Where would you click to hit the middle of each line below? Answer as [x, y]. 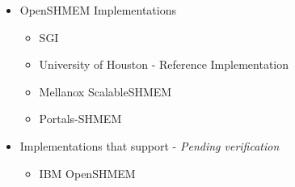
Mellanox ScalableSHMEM [105, 91]
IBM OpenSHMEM [87, 173]
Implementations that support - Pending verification [150, 145]
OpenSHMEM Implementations [98, 10]
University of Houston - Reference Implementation [164, 64]
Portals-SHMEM [80, 119]
